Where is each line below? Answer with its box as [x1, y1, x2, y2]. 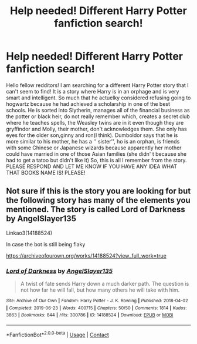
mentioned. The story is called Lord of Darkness [6, 205, 186, 215]
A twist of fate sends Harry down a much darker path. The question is [20, 280, 189, 288]
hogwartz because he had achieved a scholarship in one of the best [6, 100, 171, 107]
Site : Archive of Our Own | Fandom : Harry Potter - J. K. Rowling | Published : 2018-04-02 [6, 298, 189, 304]
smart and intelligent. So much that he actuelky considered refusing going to [6, 94, 191, 101]
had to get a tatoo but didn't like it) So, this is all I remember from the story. [6, 156, 187, 163]
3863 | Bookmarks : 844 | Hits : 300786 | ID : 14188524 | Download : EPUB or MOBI [6, 312, 174, 318]
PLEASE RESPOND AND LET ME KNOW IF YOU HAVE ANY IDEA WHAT [6, 163, 178, 170]
